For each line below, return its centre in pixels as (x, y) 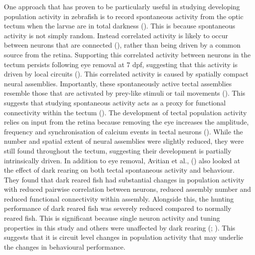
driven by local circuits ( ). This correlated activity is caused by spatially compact (126, 74)
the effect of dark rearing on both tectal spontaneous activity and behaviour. (119, 170)
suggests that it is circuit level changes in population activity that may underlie (124, 237)
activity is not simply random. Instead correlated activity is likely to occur (116, 35)
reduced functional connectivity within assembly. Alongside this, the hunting (119, 198)
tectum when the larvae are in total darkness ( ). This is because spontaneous (120, 26)
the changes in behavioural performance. (65, 246)
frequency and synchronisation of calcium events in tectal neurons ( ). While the (124, 131)
